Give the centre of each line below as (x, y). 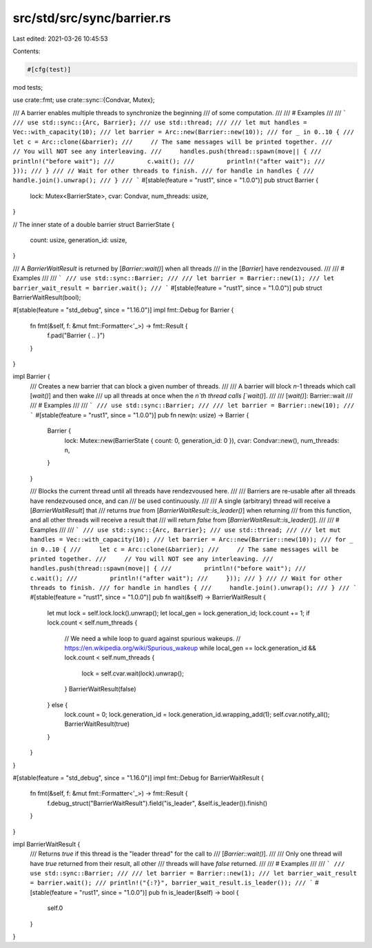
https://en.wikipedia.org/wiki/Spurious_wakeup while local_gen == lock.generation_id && (190, 648)
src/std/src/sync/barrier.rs (92, 18)
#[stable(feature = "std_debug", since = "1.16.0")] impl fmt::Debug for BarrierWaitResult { (138, 778)
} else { (58, 704)
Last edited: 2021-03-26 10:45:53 (60, 39)
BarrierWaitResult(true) (97, 724)
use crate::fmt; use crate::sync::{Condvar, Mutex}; (84, 100)
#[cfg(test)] (49, 69)
